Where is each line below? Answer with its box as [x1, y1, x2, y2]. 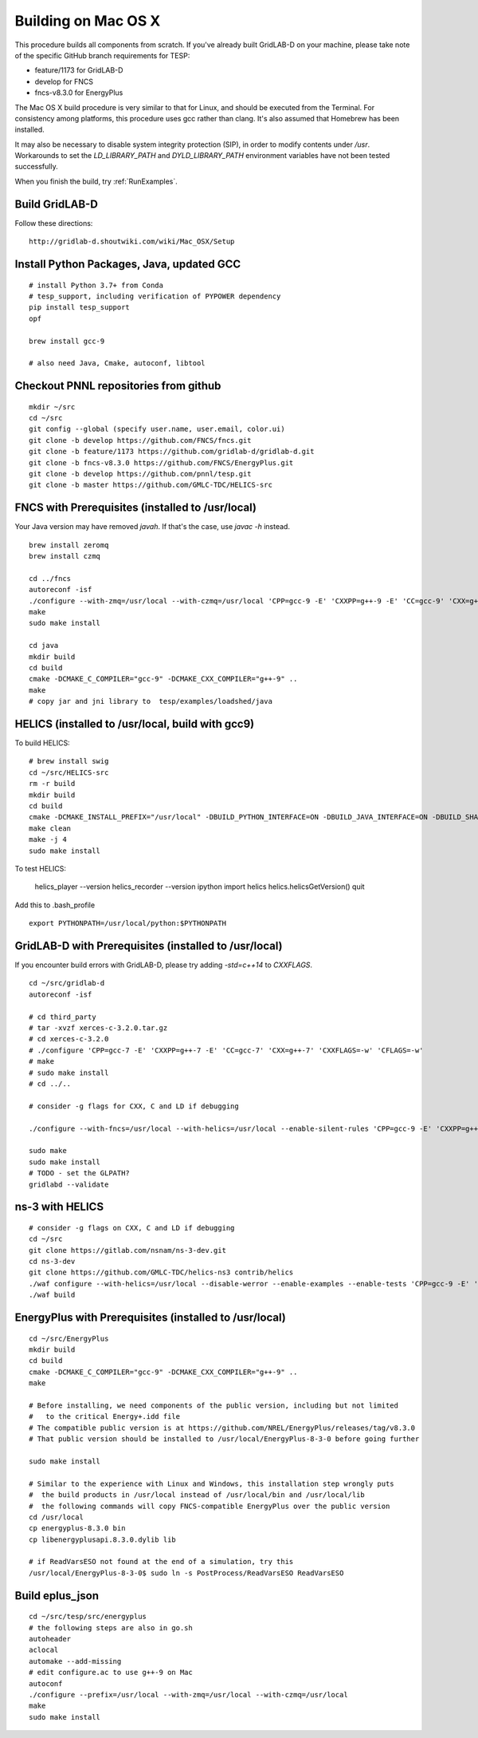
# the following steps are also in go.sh [29, 1623, 193, 1632]
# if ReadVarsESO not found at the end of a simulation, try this [29, 1557, 294, 1566]
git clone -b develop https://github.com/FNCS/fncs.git [29, 436, 252, 444]
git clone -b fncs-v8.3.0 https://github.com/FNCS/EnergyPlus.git [29, 458, 294, 467]
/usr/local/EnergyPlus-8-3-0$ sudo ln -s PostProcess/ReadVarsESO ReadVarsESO [29, 1568, 344, 1578]
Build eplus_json [14, 1589, 100, 1602]
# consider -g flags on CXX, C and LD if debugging [29, 1223, 235, 1232]
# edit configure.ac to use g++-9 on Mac [29, 1668, 193, 1677]
